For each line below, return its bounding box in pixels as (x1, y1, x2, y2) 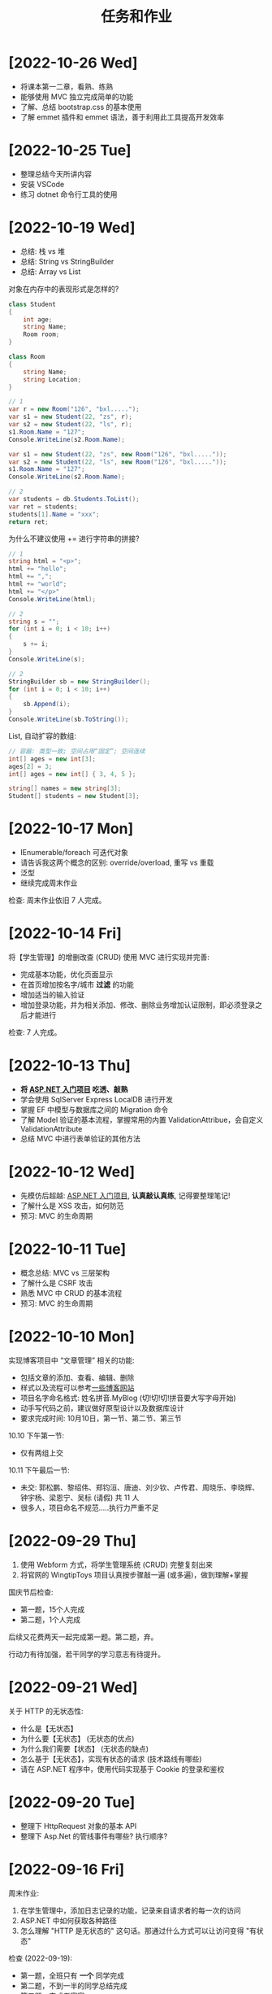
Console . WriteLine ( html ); (8, 595, 96, 603)
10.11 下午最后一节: (8, 1465, 71, 1475)
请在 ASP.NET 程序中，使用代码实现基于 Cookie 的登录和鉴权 (19, 1764, 225, 1774)
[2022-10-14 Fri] (8, 924, 122, 943)
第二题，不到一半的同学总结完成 (19, 1980, 127, 1990)
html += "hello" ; (8, 565, 67, 574)
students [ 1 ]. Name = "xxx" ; (8, 510, 100, 518)
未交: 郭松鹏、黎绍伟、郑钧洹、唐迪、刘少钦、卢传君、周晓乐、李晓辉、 (19, 1482, 260, 1492)
